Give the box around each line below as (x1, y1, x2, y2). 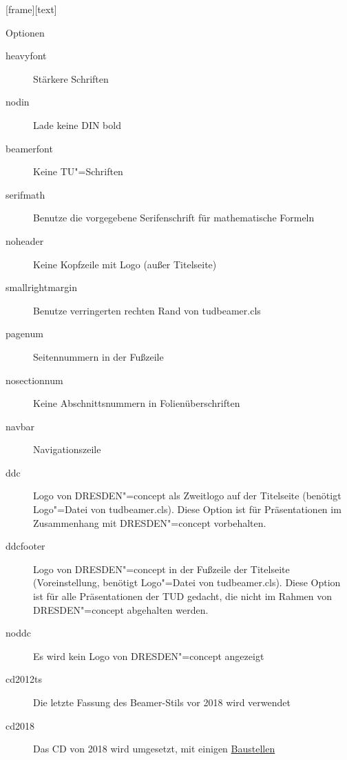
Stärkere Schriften (33, 71, 109, 86)
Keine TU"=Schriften (33, 164, 123, 179)
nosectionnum (6, 372, 63, 387)
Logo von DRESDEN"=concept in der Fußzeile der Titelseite (33, 561, 290, 576)
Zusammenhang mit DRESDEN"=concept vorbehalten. (33, 515, 266, 530)
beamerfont (6, 141, 53, 155)
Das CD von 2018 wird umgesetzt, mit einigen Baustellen (33, 741, 275, 756)
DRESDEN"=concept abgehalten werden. (33, 602, 209, 617)
